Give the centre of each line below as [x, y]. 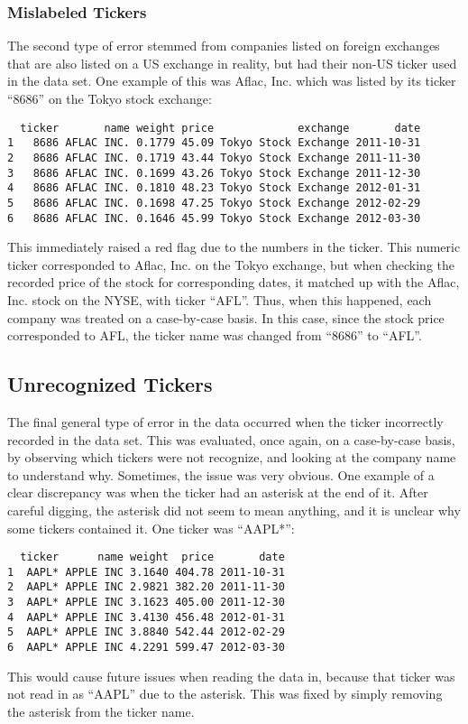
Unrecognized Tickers [110, 384]
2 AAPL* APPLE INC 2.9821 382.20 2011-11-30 [146, 587]
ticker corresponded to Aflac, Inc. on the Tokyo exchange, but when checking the [231, 264]
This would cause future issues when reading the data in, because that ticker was [231, 676]
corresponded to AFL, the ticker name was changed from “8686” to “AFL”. [215, 335]
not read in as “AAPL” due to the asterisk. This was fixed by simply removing [225, 694]
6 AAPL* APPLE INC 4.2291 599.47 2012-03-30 [146, 648]
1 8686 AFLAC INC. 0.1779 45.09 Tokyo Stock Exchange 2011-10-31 [214, 143]
